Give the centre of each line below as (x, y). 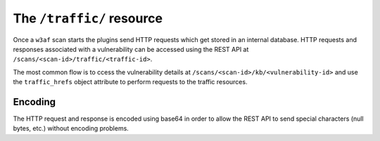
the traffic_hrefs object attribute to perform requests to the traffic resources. (130, 82)
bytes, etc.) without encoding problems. (71, 128)
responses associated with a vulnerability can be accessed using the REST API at (131, 49)
